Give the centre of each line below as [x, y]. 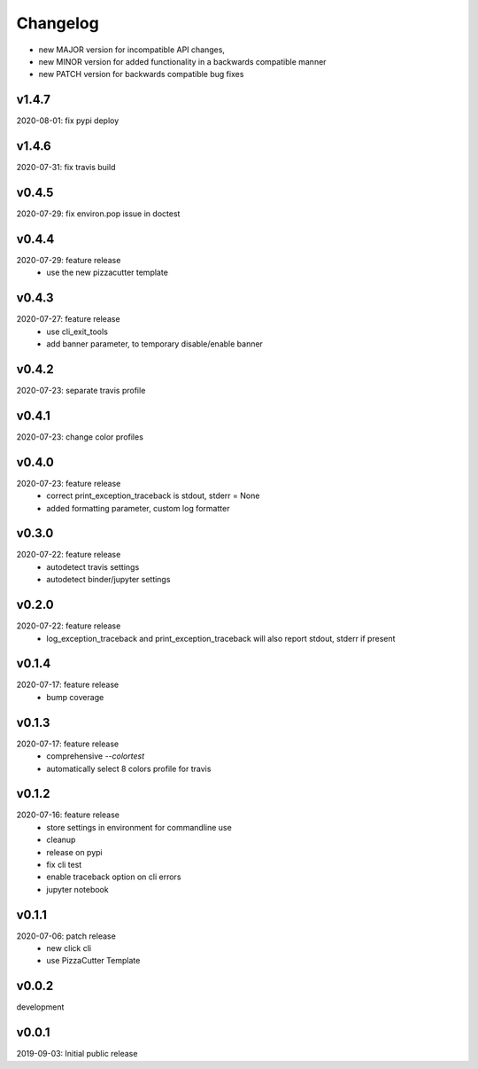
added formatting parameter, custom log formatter [138, 508]
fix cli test [64, 864]
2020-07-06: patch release [66, 936]
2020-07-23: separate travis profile [81, 390]
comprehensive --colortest [96, 756]
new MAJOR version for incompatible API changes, [132, 50]
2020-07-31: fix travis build [66, 168]
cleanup [61, 840]
